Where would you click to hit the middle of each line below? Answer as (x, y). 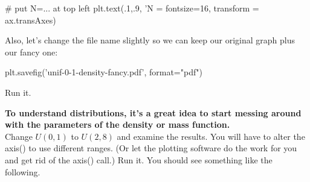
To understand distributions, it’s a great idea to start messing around (153, 112)
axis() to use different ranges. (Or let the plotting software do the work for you (151, 148)
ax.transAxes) (31, 20)
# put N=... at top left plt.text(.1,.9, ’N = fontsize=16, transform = (132, 8)
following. (23, 171)
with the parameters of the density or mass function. (118, 124)
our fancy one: (31, 52)
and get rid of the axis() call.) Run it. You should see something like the (139, 159)
